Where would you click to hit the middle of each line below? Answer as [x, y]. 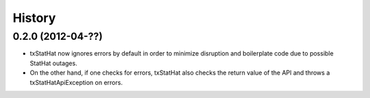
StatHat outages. [54, 63]
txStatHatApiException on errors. [76, 82]
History [34, 18]
